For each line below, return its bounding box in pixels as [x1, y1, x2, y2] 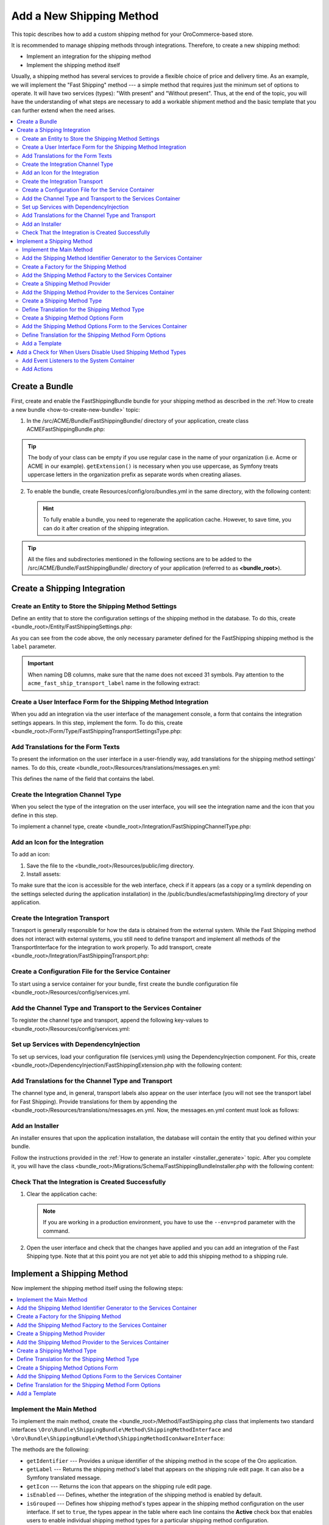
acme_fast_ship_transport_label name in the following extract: [27, 680, 200, 687]
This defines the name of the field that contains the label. [11, 775, 155, 783]
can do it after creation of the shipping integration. [43, 525, 169, 532]
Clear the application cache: [26, 1190, 97, 1198]
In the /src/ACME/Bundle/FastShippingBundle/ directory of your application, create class [26, 417, 249, 425]
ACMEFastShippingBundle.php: [26, 426, 105, 433]
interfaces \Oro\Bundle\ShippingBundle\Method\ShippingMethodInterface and [11, 1426, 233, 1433]
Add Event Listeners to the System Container [22, 357, 135, 364]
